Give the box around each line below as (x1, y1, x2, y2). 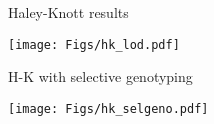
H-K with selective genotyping (8, 66, 193, 87)
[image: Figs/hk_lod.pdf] (8, 37, 180, 52)
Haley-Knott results (8, 2, 129, 22)
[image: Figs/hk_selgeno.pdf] (8, 101, 209, 116)
